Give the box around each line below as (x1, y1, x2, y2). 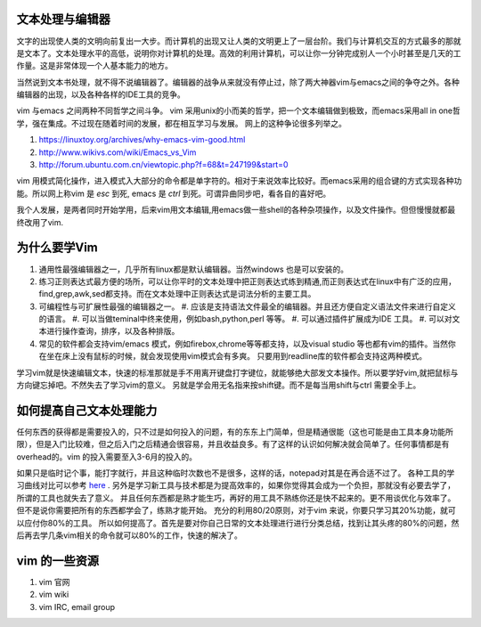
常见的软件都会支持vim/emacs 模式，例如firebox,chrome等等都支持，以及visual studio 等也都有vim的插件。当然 (38, 338, 449, 349)
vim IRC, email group (38, 601, 116, 612)
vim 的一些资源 (16, 553, 100, 568)
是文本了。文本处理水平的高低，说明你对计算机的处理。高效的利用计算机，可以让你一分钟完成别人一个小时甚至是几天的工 (16, 47, 461, 58)
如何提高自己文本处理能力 (16, 403, 158, 418)
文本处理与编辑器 (16, 12, 110, 27)
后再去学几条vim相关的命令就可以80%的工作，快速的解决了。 (16, 530, 242, 541)
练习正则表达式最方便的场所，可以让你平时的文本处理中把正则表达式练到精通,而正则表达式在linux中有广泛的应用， (38, 276, 457, 287)
